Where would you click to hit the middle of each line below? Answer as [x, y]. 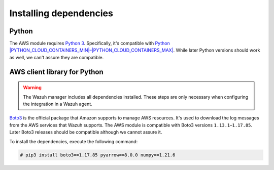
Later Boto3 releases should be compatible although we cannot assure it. [86, 132]
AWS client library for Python [56, 72]
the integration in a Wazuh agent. [58, 104]
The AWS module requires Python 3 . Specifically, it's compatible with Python [90, 44]
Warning [32, 88]
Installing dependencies [61, 13]
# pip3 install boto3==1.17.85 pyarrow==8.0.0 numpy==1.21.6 [98, 155]
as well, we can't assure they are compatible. [57, 57]
